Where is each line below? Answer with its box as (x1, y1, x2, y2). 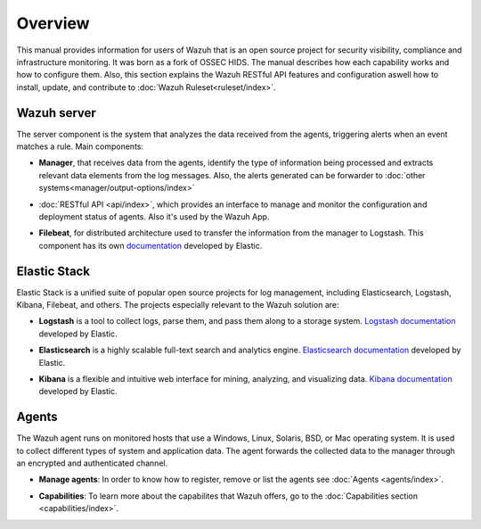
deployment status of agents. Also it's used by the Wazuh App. (38, 211, 270, 222)
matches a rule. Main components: (16, 141, 144, 152)
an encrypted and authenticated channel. (16, 458, 168, 468)
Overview (16, 13, 90, 33)
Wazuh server (16, 105, 97, 120)
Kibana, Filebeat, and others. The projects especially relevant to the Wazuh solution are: (16, 300, 339, 310)
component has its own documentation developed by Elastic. (38, 240, 263, 251)
